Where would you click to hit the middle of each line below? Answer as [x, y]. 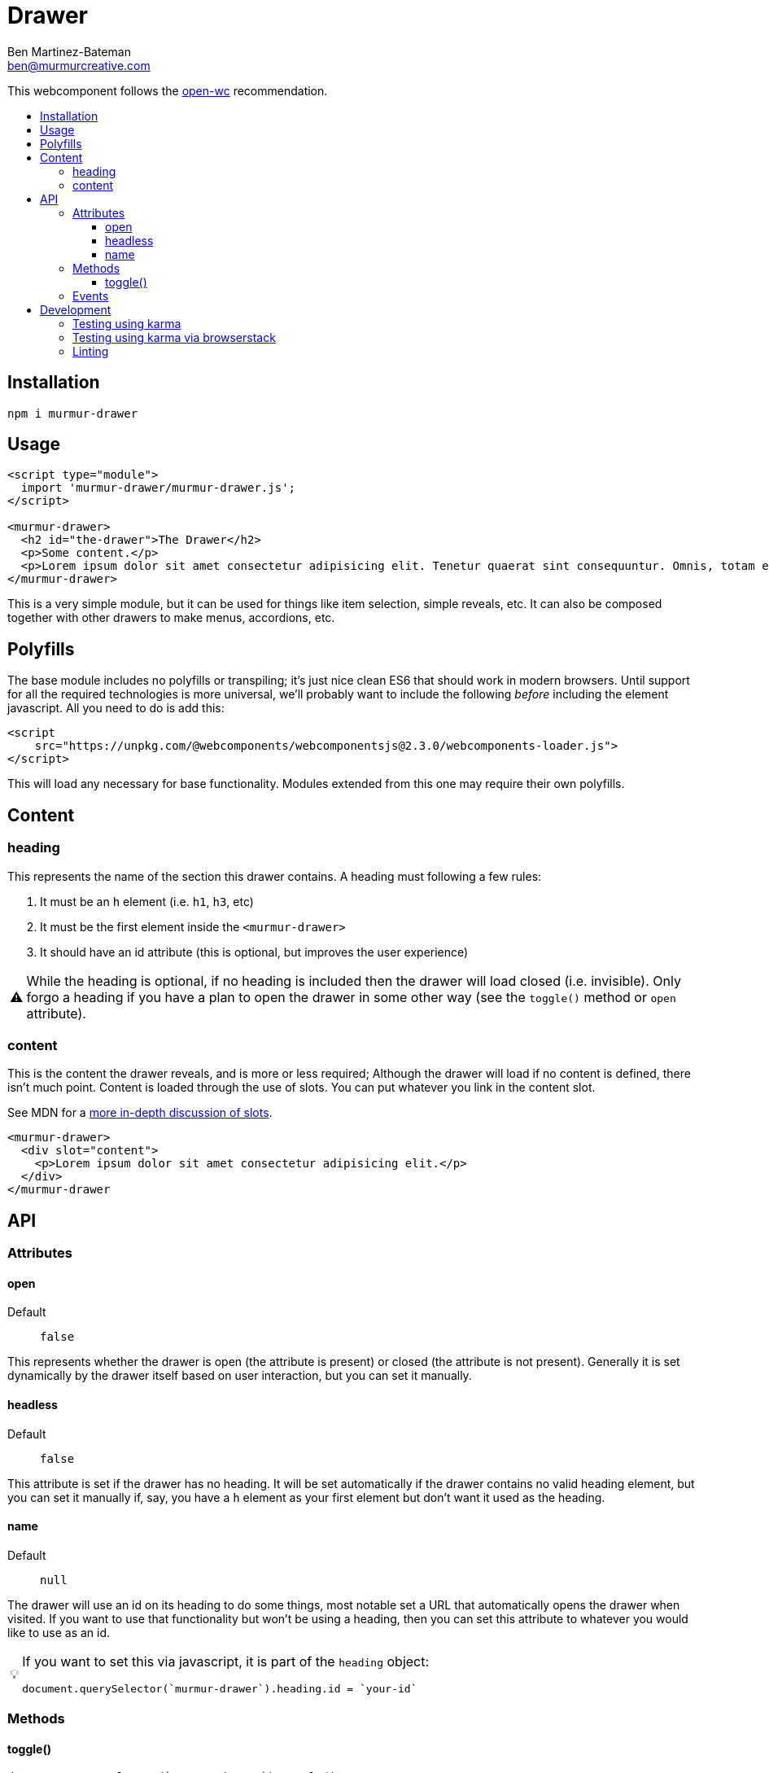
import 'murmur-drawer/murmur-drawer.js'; [158, 488]
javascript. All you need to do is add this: [116, 708]
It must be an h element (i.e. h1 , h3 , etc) [147, 901]
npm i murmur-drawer [73, 413]
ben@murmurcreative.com [79, 65]
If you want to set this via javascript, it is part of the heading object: [226, 1661]
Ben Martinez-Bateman [69, 51]
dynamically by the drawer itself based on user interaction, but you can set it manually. [240, 1376]
